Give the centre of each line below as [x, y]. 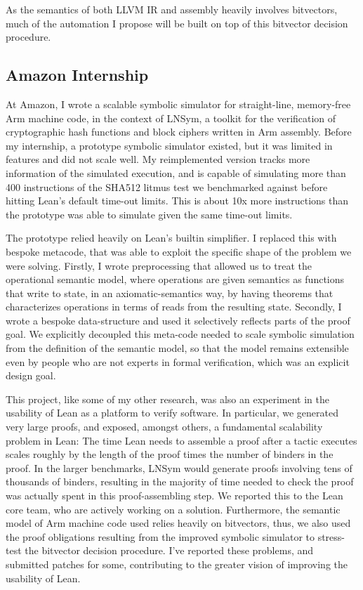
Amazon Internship [77, 75]
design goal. [31, 375]
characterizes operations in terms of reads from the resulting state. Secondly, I [174, 307]
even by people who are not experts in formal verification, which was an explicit [178, 361]
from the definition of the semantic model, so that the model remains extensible [177, 348]
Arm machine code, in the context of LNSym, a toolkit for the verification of [171, 118]
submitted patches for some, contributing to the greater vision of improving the [177, 564]
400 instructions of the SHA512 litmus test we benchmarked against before [167, 186]
